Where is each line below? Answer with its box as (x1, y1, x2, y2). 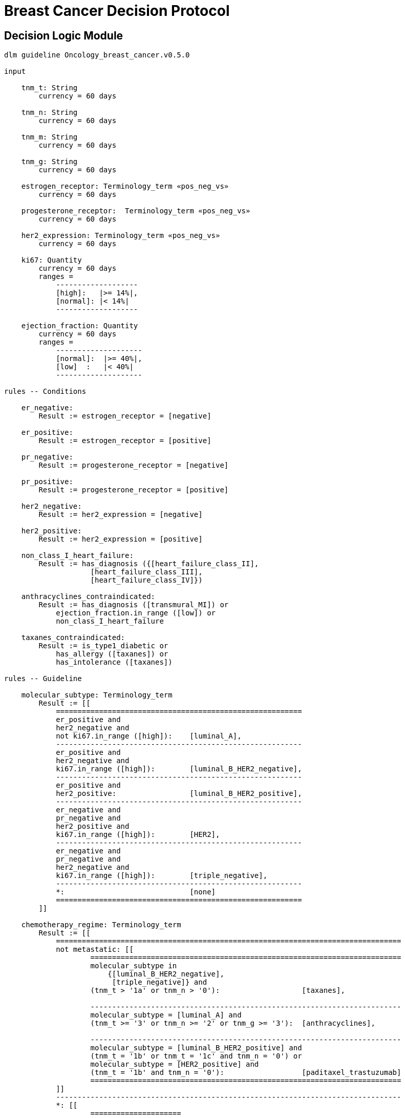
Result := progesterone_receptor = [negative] (38, 461, 229, 470)
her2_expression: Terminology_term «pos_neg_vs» (21, 231, 220, 240)
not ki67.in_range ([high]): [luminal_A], (56, 732, 242, 741)
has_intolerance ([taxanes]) (56, 658, 173, 667)
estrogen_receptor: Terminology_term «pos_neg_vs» (21, 182, 229, 191)
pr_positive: (21, 477, 73, 486)
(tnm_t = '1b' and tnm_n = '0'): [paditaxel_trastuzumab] (90, 1068, 401, 1077)
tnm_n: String (21, 108, 78, 117)
